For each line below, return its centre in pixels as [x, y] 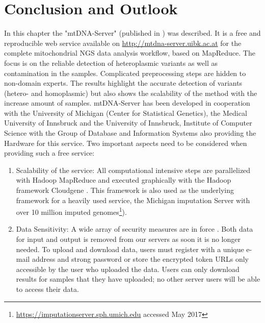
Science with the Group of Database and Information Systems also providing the [130, 133]
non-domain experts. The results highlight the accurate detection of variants [123, 83]
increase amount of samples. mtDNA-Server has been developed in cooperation [127, 103]
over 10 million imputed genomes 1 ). [71, 211]
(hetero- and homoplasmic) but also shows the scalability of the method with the [131, 93]
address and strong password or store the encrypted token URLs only [140, 259]
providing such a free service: [49, 153]
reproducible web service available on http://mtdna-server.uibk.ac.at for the [123, 43]
